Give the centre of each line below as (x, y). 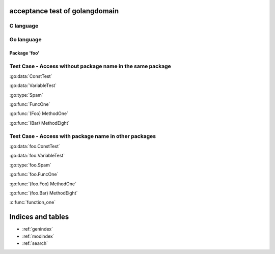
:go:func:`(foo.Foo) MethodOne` (43, 184)
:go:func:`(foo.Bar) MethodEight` (44, 193)
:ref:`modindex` (38, 236)
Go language (25, 39)
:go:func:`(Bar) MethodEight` (39, 123)
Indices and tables (39, 217)
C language (24, 26)
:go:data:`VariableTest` (33, 86)
